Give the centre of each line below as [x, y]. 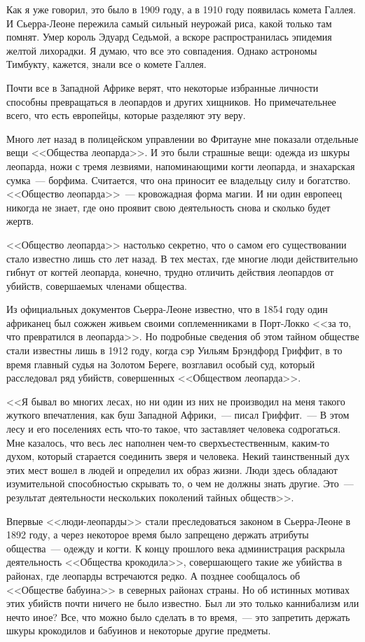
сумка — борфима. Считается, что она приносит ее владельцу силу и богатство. [179, 180]
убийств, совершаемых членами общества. [97, 285]
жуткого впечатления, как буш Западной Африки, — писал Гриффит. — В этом [178, 415]
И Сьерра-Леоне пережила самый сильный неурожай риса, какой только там [169, 23]
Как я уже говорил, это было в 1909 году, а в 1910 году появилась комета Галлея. [181, 9]
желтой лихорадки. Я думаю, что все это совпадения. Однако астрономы [162, 50]
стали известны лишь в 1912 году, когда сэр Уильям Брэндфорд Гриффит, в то [174, 350]
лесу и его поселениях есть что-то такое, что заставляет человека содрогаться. [174, 429]
